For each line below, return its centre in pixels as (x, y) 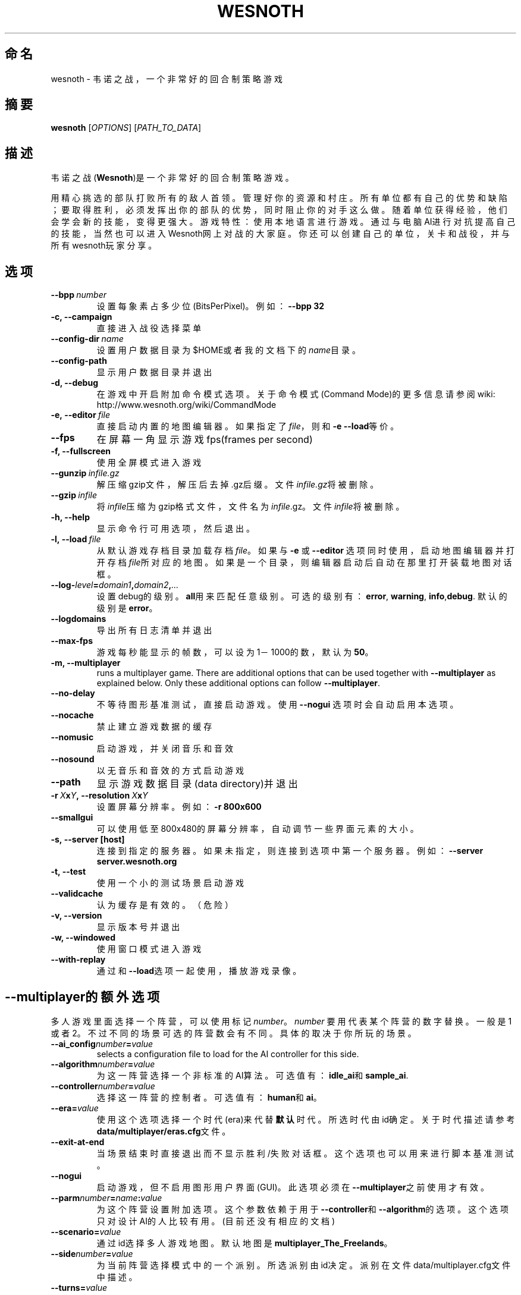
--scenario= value (86, 1231)
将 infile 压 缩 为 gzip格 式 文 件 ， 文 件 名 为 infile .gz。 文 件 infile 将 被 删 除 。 (250, 507)
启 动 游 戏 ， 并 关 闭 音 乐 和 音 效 (165, 749)
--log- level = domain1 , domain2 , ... (115, 585)
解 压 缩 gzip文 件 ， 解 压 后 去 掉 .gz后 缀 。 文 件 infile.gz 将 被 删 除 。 (238, 485)
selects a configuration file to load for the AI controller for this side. (228, 1054)
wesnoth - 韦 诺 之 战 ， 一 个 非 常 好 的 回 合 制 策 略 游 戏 (167, 78)
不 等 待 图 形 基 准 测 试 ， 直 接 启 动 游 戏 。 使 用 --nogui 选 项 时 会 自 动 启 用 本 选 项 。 (277, 705)
